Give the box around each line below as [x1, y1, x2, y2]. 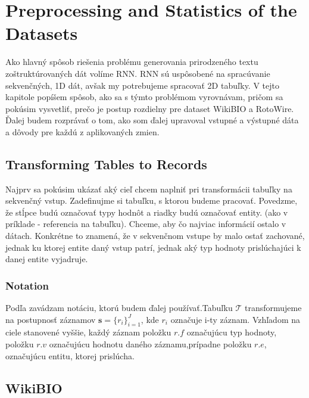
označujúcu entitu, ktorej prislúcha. [5, 349, 135, 362]
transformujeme [245, 301, 302, 314]
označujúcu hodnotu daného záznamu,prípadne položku [49, 338, 252, 350]
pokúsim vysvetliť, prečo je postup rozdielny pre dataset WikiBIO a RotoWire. [5, 102, 294, 114]
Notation [5, 278, 49, 293]
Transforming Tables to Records [5, 154, 207, 173]
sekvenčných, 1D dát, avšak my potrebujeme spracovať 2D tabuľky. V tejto [5, 79, 279, 91]
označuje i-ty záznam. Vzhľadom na [170, 313, 301, 325]
